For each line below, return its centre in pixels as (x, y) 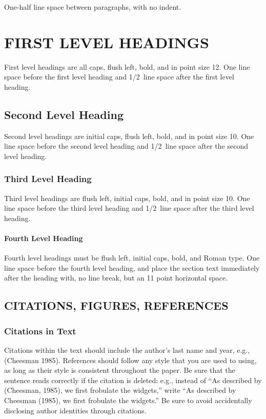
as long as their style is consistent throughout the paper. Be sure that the (120, 370)
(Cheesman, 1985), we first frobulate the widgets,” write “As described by (120, 390)
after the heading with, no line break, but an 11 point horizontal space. (116, 278)
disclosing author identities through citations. (75, 410)
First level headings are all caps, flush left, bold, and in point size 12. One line (127, 66)
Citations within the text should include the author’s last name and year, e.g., (127, 350)
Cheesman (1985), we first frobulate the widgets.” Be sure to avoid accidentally (128, 400)
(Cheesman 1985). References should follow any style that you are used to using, (130, 360)
